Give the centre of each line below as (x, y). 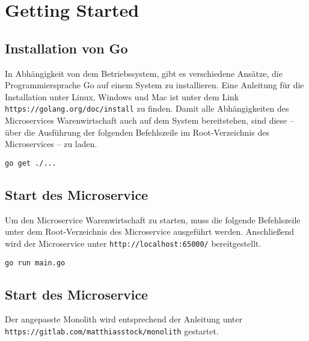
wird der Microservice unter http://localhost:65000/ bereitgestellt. (133, 243)
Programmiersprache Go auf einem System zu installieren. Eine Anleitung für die (154, 85)
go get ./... (31, 163)
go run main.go (35, 263)
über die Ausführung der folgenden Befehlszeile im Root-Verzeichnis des (137, 132)
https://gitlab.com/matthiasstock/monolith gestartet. (112, 330)
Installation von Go (66, 48)
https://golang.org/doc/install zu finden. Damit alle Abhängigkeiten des (147, 108)
